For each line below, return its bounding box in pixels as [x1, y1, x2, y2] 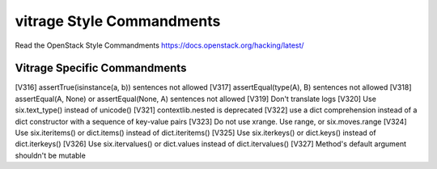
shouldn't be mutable [15, 150, 87, 160]
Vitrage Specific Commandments [15, 61, 187, 75]
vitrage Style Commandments [15, 12, 221, 30]
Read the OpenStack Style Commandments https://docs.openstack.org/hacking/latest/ [15, 40, 304, 50]
